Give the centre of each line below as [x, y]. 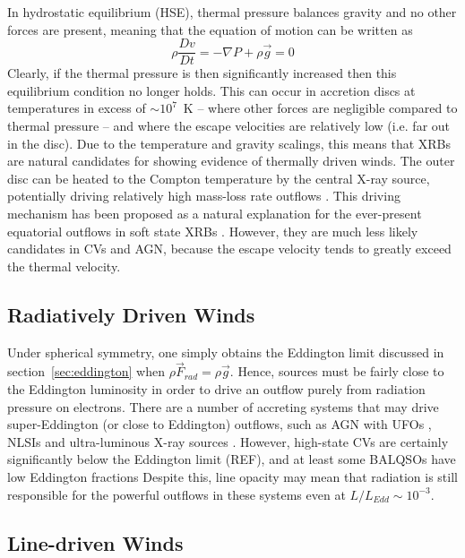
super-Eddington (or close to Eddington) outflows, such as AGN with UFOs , [220, 424]
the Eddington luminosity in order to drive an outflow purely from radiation [216, 388]
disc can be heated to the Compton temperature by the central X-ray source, [219, 178]
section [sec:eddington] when [86, 371]
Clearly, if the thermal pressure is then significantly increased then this [202, 73]
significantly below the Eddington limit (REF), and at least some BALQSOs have [232, 459]
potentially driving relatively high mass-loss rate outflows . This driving [204, 196]
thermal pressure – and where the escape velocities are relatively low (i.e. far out [229, 126]
